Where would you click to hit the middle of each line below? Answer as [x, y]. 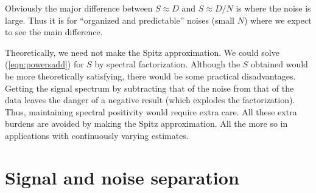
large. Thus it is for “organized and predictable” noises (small [120, 20]
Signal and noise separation [122, 177]
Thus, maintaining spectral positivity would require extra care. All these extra [151, 111]
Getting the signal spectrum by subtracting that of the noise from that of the [149, 88]
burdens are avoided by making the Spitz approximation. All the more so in [146, 124]
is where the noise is [273, 8]
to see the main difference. [54, 32]
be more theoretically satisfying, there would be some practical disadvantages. [150, 76]
